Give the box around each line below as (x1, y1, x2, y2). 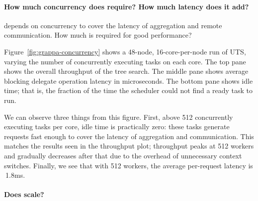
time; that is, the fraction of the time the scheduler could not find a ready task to (4, 85, 253, 96)
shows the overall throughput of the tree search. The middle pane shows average (4, 66, 249, 76)
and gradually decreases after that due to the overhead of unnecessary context (4, 150, 242, 160)
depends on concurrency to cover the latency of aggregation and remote (4, 20, 222, 30)
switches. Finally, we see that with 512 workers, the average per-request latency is (4, 160, 253, 170)
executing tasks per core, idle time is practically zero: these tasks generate (4, 121, 230, 132)
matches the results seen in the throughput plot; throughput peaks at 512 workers (4, 141, 254, 151)
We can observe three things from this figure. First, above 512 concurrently (4, 111, 233, 122)
